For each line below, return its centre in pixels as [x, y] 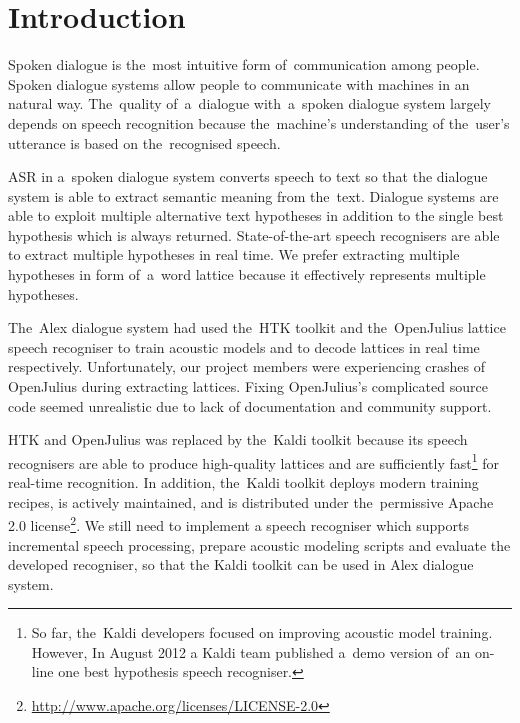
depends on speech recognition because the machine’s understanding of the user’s [259, 122]
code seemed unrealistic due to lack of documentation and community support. [250, 405]
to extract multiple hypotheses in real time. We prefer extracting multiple [234, 254]
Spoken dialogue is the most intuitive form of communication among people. [244, 64]
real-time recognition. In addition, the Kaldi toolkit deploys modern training [243, 482]
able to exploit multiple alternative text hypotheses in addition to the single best [256, 215]
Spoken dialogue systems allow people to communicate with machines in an [239, 83]
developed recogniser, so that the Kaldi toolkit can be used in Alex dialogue [241, 564]
